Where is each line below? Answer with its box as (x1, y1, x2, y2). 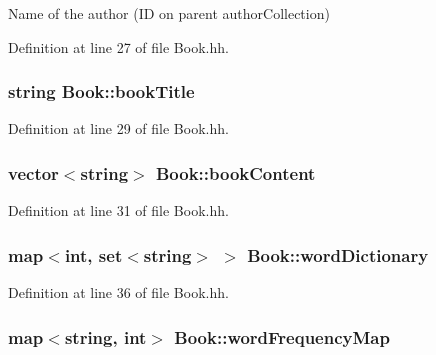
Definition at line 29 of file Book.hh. (8, 118, 229, 139)
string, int (64, 324, 147, 349)
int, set (64, 242, 123, 267)
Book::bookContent (155, 160, 316, 185)
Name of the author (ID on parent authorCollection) (8, 3, 330, 23)
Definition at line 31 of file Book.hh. (8, 200, 229, 221)
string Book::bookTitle (8, 79, 195, 104)
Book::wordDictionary (247, 242, 429, 267)
